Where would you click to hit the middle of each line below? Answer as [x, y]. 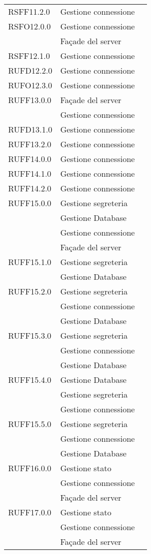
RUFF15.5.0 [30, 424]
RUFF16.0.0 [30, 468]
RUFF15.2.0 [30, 291]
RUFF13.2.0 [30, 144]
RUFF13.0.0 [30, 100]
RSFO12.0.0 [30, 26]
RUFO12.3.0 [30, 85]
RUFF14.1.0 [30, 173]
